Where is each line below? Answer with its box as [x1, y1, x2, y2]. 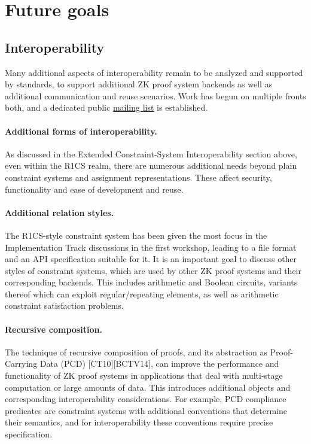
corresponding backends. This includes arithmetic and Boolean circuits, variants [5, 276, 298, 288]
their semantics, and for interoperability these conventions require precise [5, 416, 273, 428]
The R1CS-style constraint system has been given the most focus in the [5, 229, 267, 241]
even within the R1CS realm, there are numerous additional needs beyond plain [5, 159, 297, 172]
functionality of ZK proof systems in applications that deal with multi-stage [5, 369, 283, 382]
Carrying [5, 357, 38, 370]
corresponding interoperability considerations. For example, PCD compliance [5, 393, 286, 405]
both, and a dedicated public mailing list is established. [5, 101, 208, 114]
